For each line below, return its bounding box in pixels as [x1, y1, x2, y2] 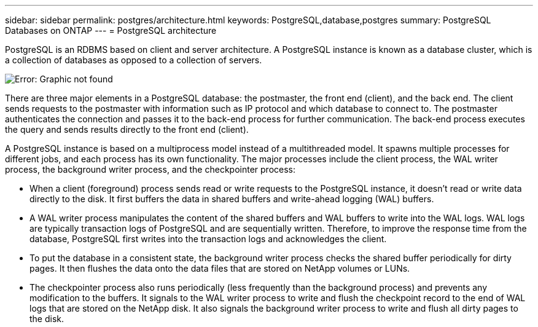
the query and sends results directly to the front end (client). [5, 124, 249, 135]
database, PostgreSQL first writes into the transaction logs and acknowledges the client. [29, 234, 387, 244]
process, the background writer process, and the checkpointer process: [5, 164, 296, 175]
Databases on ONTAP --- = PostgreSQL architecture [5, 25, 217, 36]
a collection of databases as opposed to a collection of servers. [5, 55, 262, 65]
